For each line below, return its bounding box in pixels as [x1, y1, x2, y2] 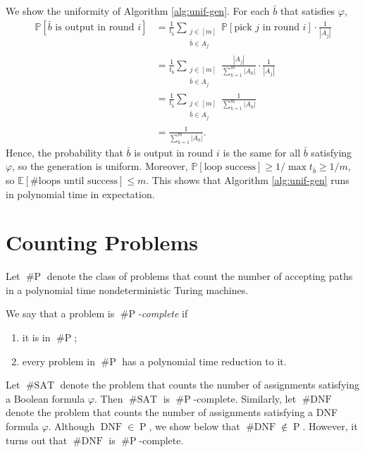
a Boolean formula [6, 391, 85, 405]
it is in [22, 330, 51, 344]
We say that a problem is [6, 306, 115, 321]
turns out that [6, 432, 68, 447]
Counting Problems [6, 228, 198, 257]
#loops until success [30, 176, 118, 186]
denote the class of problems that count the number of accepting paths [47, 269, 353, 283]
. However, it [302, 418, 358, 433]
